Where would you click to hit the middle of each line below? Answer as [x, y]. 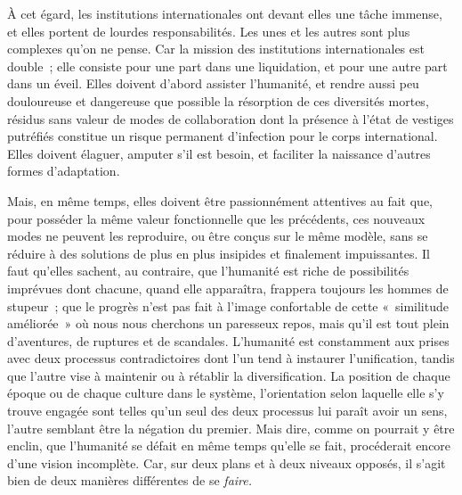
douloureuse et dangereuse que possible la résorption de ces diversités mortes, [218, 100]
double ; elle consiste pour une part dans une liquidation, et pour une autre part [227, 66]
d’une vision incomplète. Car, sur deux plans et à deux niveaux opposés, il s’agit [227, 462]
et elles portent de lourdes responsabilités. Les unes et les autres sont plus [209, 31]
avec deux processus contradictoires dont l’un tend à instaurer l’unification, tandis [231, 358]
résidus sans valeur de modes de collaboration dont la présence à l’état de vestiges [231, 118]
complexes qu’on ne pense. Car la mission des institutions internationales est [216, 49]
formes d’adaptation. [64, 171]
